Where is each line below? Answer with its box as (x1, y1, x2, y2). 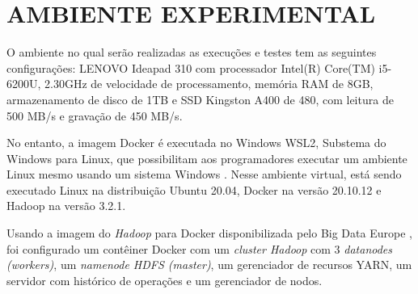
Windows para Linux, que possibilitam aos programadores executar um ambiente (6, 149, 407, 166)
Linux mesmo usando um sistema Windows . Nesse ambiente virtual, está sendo (6, 166, 402, 183)
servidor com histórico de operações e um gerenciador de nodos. (6, 271, 323, 288)
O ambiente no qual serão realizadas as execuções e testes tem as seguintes (6, 44, 377, 61)
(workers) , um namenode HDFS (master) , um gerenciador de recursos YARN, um (6, 256, 412, 273)
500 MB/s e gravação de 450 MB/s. (6, 107, 183, 124)
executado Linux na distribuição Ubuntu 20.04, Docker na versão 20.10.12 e (6, 181, 382, 198)
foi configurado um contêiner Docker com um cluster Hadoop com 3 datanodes (6, 240, 393, 257)
